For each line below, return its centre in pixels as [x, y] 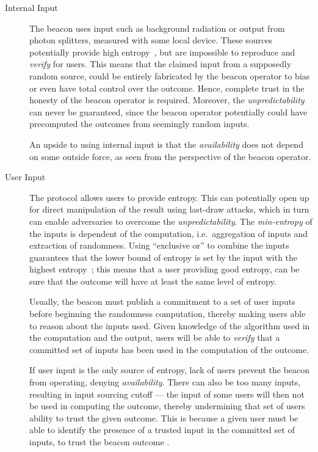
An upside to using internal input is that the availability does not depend [166, 144]
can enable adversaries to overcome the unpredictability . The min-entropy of [171, 221]
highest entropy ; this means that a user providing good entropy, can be [164, 269]
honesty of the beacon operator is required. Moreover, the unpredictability [167, 100]
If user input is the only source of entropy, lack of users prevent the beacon [170, 370]
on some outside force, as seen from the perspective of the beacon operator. [170, 156]
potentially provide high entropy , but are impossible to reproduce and [162, 52]
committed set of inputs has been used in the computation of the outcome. [169, 349]
